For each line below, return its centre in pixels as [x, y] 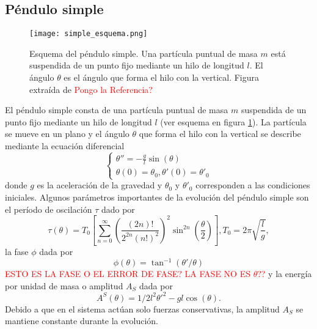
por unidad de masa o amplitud [64, 285]
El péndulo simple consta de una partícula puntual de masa [117, 110]
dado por [118, 209]
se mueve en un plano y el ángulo [67, 134]
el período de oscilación [49, 209]
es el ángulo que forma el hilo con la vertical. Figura [162, 77]
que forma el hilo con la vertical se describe [220, 134]
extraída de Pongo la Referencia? [91, 89]
